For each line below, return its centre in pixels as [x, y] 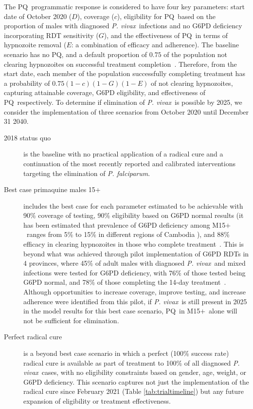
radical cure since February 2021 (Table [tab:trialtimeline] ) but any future [134, 391]
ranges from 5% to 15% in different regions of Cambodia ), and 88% [128, 234]
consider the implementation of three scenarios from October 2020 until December [126, 111]
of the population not [196, 54]
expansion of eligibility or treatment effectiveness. [97, 400]
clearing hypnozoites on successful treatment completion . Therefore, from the [120, 64]
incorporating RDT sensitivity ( [51, 35]
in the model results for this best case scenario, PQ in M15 [112, 311]
